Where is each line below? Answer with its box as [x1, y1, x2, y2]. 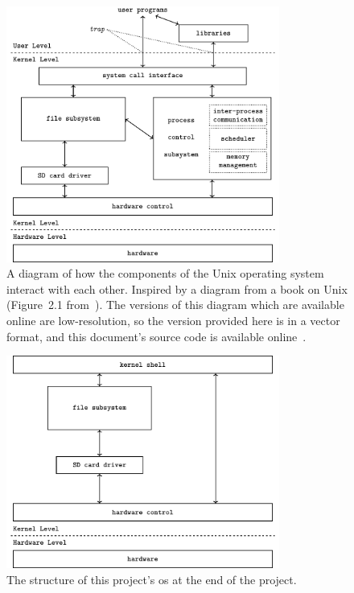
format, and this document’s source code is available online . [6, 327, 307, 344]
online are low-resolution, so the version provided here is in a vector [6, 312, 340, 329]
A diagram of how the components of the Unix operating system [6, 265, 324, 282]
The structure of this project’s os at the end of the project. [6, 570, 297, 587]
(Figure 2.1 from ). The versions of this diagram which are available [6, 296, 344, 313]
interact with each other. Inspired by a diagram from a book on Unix [6, 280, 348, 297]
